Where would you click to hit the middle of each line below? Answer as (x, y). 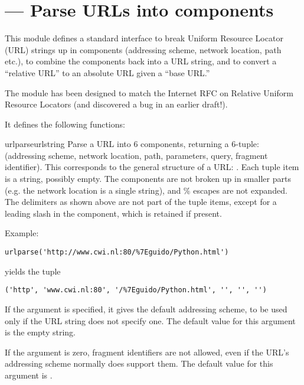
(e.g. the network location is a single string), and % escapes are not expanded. (146, 190)
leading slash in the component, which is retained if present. (113, 213)
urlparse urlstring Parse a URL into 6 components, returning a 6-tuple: (132, 144)
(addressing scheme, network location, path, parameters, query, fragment (136, 155)
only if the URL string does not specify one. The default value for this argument (150, 320)
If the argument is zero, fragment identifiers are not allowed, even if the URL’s (147, 352)
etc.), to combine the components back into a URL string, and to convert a (141, 61)
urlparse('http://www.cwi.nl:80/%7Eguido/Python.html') (117, 252)
